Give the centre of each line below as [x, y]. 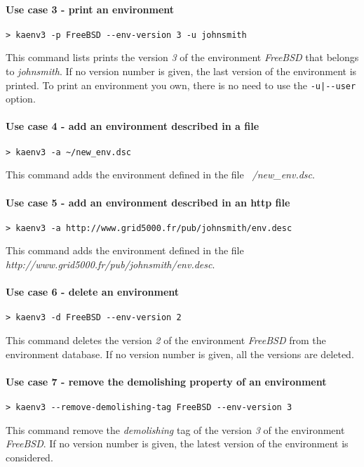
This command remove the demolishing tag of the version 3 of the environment [175, 429]
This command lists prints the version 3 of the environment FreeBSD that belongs [182, 57]
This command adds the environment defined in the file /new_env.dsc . [160, 175]
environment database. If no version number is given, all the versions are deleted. [180, 354]
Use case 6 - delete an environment [93, 292]
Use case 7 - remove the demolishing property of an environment [166, 381]
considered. [29, 457]
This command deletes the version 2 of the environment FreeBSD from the [166, 340]
